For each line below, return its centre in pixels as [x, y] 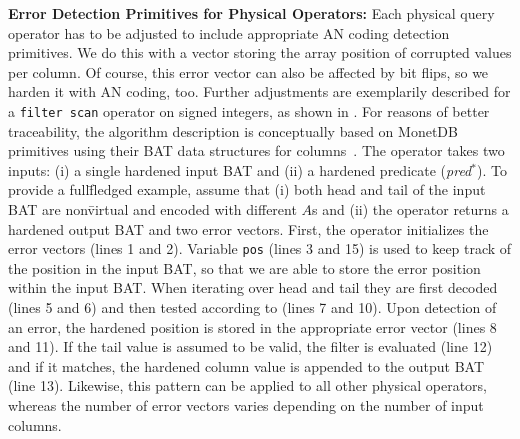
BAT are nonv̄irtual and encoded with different [152, 209]
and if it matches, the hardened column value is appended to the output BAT [246, 365]
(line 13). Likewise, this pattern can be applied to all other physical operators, [248, 385]
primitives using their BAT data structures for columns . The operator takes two [256, 150]
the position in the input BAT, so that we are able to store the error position [244, 267]
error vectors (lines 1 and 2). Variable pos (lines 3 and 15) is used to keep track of [260, 248]
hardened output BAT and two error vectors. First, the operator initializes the [248, 228]
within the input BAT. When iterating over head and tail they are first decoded [253, 287]
